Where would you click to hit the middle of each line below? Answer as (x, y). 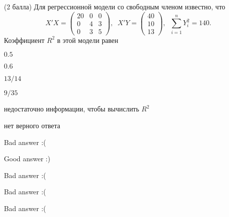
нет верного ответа (32, 125)
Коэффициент (24, 40)
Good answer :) (27, 159)
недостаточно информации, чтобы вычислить (72, 109)
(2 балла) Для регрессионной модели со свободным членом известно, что (115, 6)
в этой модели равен (88, 40)
